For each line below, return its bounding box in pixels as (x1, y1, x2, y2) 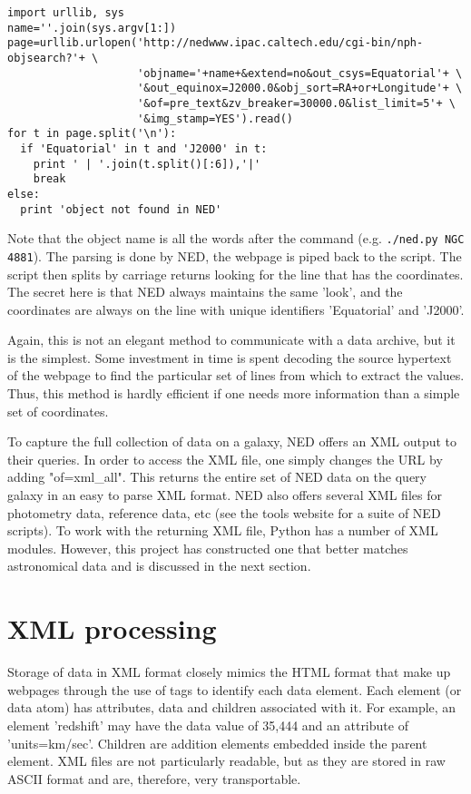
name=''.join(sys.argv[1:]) (7, 21, 177, 34)
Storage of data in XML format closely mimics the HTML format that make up (7, 662, 451, 681)
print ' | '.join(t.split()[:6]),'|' (33, 157, 261, 171)
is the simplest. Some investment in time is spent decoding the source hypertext (7, 348, 452, 367)
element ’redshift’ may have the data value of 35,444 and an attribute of (7, 715, 408, 734)
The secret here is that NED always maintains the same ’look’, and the (7, 282, 403, 301)
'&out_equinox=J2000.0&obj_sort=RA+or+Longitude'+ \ (137, 82, 463, 95)
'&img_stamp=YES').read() (137, 112, 293, 125)
